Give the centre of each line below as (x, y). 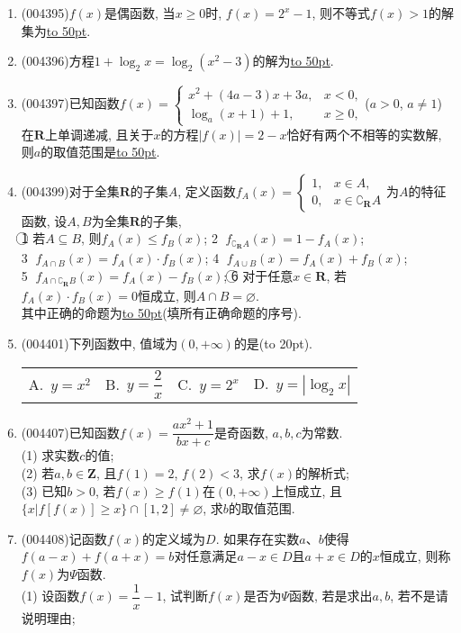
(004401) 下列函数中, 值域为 (99, 343)
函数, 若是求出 (331, 596)
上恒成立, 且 (307, 490)
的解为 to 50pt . (293, 61)
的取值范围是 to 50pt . (100, 152)
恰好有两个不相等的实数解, (364, 134)
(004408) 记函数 (64, 538)
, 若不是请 (419, 596)
